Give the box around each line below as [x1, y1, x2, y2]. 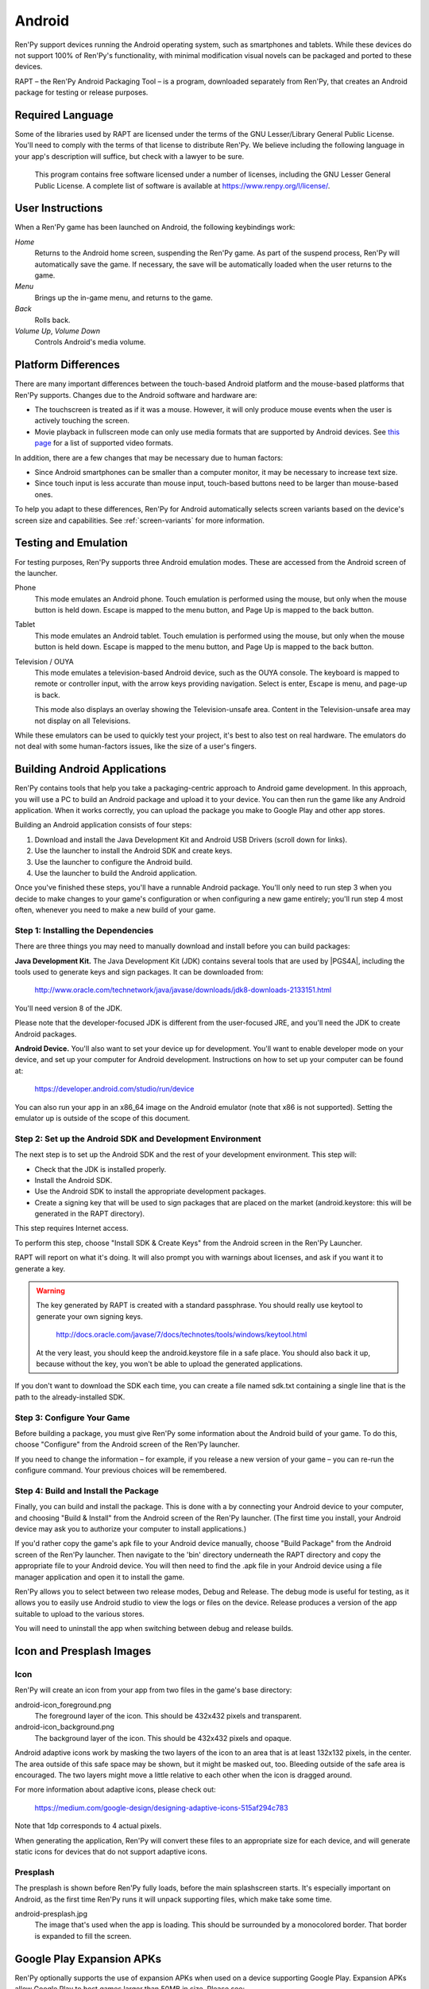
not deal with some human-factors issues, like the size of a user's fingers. [14, 741, 257, 751]
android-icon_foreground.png [14, 1699, 111, 1710]
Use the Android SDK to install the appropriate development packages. [34, 1186, 266, 1197]
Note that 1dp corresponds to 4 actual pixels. [14, 1821, 162, 1831]
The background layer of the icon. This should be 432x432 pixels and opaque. [34, 1733, 292, 1742]
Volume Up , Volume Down [14, 326, 101, 336]
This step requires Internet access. [14, 1224, 129, 1233]
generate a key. [14, 1263, 66, 1273]
